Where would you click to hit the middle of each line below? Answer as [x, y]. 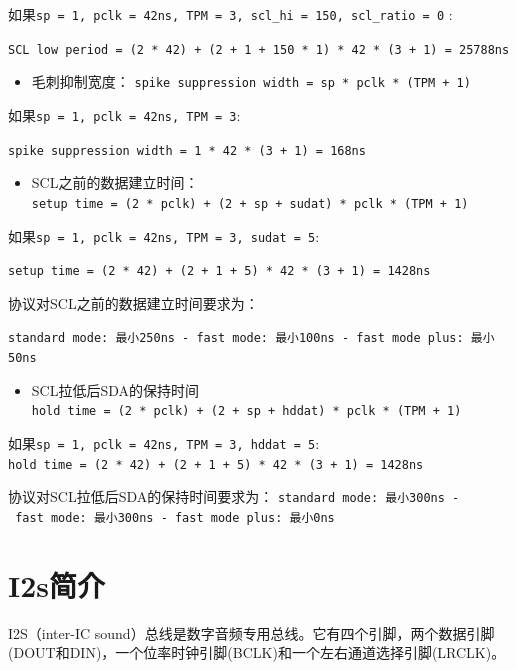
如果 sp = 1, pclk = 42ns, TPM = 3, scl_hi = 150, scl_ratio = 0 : [230, 14]
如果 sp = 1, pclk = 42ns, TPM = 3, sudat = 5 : [164, 235]
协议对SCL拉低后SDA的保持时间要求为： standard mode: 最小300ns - [234, 496]
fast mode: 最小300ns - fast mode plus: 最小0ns [175, 517]
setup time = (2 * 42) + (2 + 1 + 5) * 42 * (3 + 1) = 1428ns [219, 271]
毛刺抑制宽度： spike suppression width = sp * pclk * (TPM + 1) [251, 81]
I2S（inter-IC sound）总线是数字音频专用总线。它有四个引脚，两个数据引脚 [251, 632]
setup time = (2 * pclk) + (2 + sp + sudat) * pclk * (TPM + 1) [250, 203]
